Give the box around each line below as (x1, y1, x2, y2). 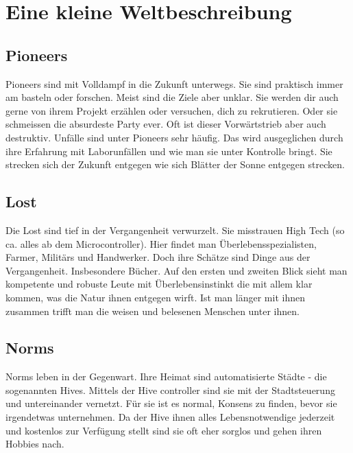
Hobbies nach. (5, 437, 64, 451)
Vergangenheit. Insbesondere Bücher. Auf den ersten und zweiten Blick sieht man (5, 263, 348, 277)
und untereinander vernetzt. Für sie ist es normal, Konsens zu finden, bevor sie (5, 396, 337, 410)
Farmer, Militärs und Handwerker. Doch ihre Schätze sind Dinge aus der (5, 250, 311, 264)
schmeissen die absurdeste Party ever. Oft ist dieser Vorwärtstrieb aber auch (5, 117, 326, 131)
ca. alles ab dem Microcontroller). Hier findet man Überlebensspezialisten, (5, 236, 317, 251)
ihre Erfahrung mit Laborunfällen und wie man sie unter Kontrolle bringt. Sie (5, 143, 332, 158)
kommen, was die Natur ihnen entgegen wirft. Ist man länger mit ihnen (5, 290, 305, 304)
